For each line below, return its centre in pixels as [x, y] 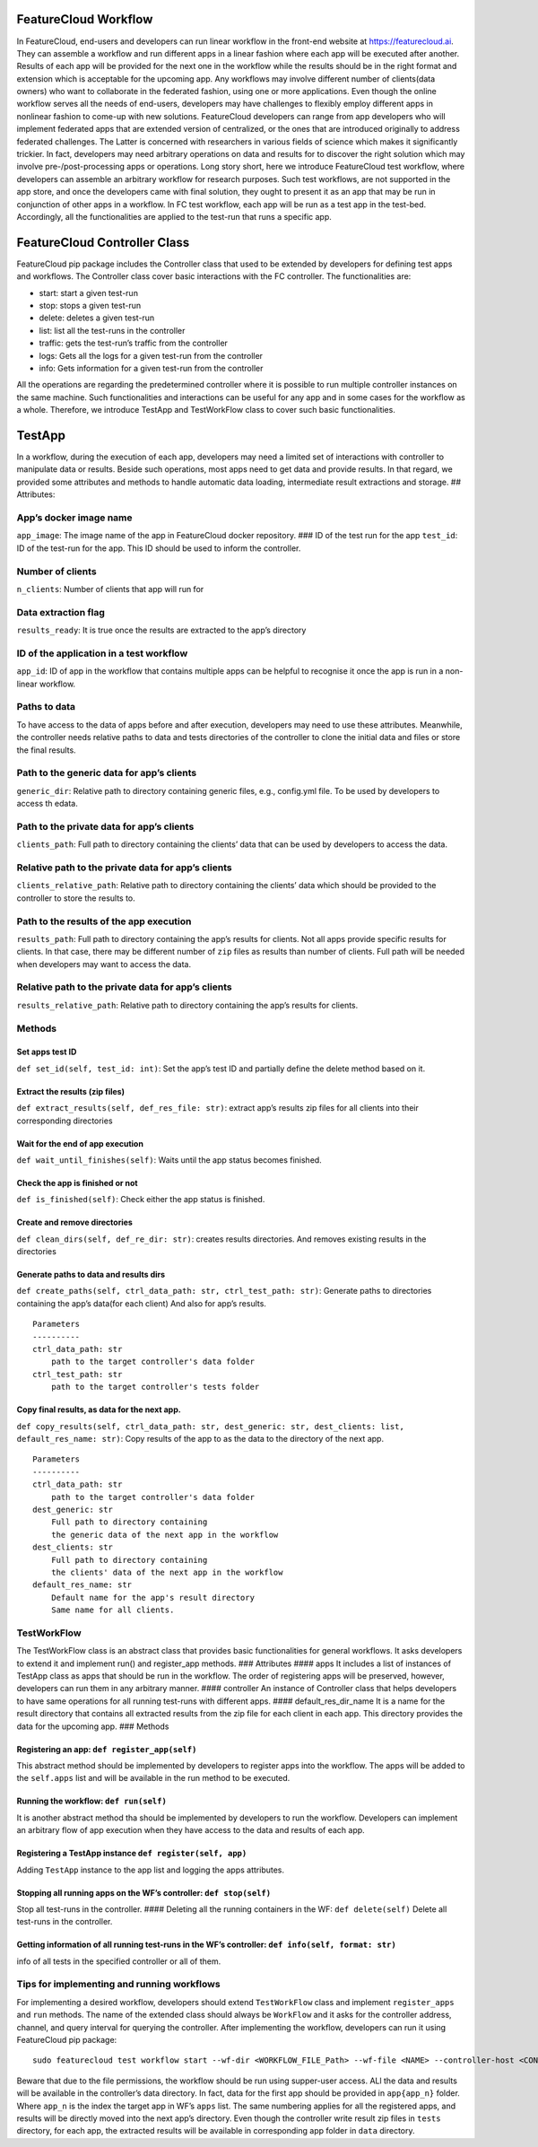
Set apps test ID [47, 1052]
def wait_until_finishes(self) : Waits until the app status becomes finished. [169, 1160]
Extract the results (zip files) [71, 1091]
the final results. [46, 750]
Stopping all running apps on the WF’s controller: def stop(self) [144, 1892]
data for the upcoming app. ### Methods [93, 1726]
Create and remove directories [75, 1222]
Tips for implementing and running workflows [118, 1985]
